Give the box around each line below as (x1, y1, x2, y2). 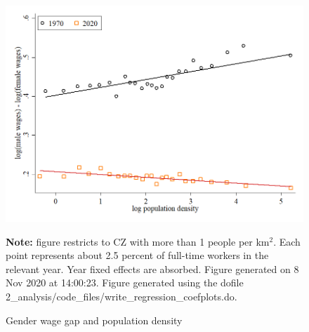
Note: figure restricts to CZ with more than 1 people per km (6, 234, 270, 248)
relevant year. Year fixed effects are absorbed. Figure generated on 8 (6, 261, 299, 276)
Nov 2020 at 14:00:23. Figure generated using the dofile (6, 275, 244, 290)
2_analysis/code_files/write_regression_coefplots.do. (6, 289, 237, 304)
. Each (273, 234, 301, 248)
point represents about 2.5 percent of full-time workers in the (6, 248, 269, 263)
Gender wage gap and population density (6, 312, 183, 327)
